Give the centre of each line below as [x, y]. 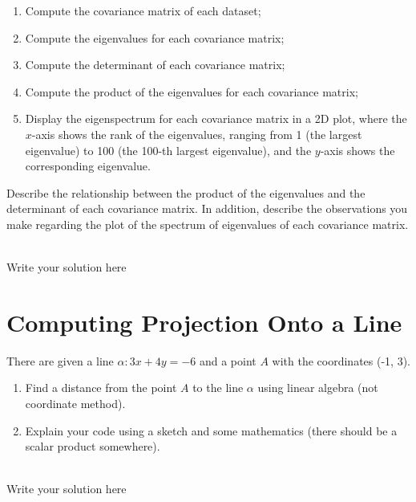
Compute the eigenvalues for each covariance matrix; [155, 37]
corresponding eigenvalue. [88, 166]
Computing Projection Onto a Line [204, 322]
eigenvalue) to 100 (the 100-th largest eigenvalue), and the [168, 150]
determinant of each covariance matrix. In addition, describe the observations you [207, 208]
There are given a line [60, 360]
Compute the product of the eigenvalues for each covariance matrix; [192, 91]
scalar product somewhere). [93, 446]
